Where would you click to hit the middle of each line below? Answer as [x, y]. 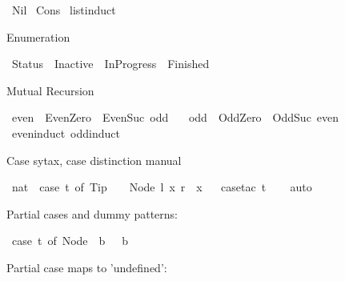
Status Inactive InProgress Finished [110, 64]
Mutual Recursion [50, 90]
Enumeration [38, 36]
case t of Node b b [70, 241]
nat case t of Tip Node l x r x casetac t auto [162, 187]
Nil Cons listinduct [64, 10]
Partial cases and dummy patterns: [92, 213]
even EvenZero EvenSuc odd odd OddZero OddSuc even [175, 117]
